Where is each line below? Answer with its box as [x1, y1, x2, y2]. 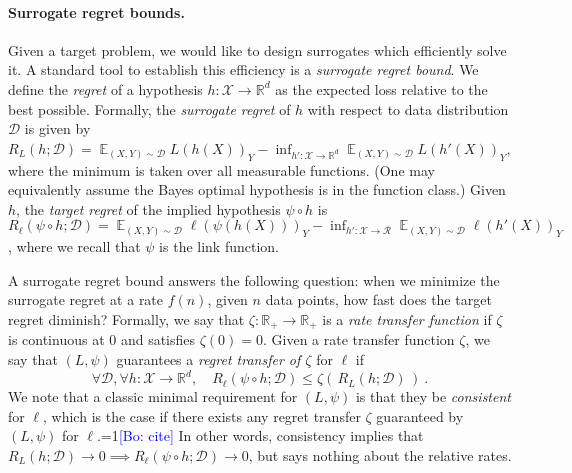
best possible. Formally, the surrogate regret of [8, 98, 291, 119]
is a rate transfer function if [322, 308, 492, 329]
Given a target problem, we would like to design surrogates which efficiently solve [8, 39, 507, 60]
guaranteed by [376, 405, 464, 426]
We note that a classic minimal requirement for [8, 386, 298, 407]
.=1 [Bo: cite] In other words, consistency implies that [97, 425, 424, 446]
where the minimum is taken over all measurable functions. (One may [8, 159, 435, 180]
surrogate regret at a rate [8, 289, 164, 310]
